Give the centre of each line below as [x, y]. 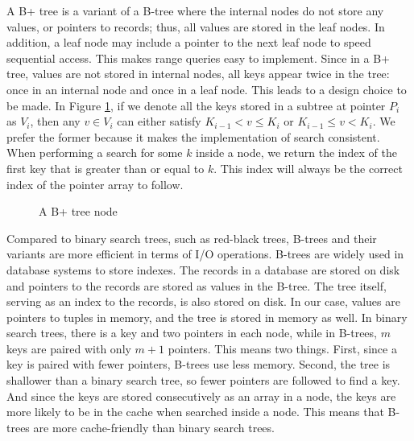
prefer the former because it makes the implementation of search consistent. [193, 136]
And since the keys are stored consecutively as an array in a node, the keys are [201, 396]
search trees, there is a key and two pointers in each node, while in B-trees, [192, 333]
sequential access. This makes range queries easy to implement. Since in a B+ [198, 58]
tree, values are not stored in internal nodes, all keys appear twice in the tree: [198, 74]
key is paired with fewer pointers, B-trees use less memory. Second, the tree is [199, 364]
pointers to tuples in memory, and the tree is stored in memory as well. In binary [207, 317]
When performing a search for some [95, 152]
